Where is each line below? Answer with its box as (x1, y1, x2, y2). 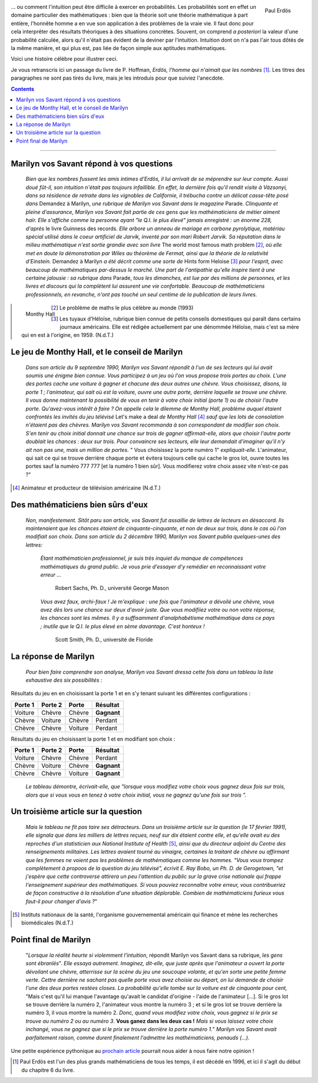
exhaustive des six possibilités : (25, 676, 102, 684)
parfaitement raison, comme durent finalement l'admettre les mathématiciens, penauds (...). (25, 1034, 250, 1041)
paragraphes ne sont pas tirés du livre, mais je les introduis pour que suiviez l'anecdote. (11, 74, 224, 82)
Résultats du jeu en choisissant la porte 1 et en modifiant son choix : (11, 735, 176, 742)
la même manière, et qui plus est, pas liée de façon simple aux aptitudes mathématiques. (11, 44, 227, 51)
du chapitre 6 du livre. (21, 1067, 75, 1074)
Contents (11, 85, 35, 93)
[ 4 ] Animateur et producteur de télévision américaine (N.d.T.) (12, 484, 161, 491)
